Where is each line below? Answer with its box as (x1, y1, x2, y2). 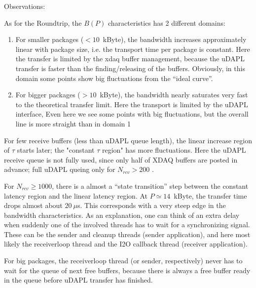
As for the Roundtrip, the (4, 17, 82, 28)
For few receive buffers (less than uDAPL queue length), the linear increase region (4, 135, 252, 145)
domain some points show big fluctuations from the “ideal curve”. (15, 73, 213, 83)
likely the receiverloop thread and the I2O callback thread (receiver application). (4, 239, 248, 249)
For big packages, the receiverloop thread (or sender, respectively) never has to (4, 255, 243, 266)
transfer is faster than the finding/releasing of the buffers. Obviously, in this (15, 63, 245, 73)
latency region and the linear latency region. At (4, 190, 148, 201)
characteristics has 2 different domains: (108, 17, 225, 28)
